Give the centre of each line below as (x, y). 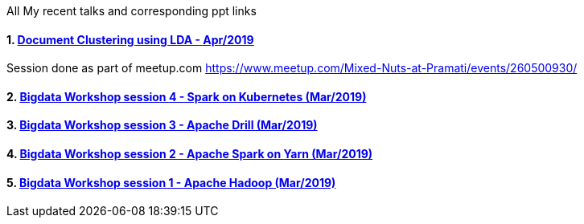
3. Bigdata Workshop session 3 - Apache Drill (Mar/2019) (162, 125)
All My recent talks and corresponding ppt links (132, 11)
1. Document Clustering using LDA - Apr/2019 (130, 39)
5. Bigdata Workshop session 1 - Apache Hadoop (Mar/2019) (171, 182)
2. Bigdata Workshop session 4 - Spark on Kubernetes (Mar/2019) (187, 96)
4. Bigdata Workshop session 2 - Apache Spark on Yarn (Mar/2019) (190, 154)
